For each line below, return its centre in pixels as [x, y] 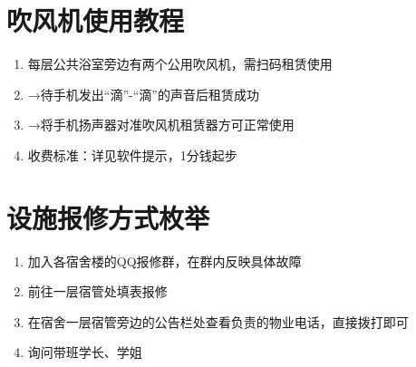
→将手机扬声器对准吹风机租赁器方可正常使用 [161, 125]
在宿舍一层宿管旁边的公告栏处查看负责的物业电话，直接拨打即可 [218, 321]
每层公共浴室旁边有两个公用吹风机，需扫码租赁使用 [180, 64]
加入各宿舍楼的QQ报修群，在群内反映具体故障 [164, 261]
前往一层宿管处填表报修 [97, 291]
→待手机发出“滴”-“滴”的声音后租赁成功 [143, 94]
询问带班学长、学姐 [85, 352]
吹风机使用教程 [96, 20]
